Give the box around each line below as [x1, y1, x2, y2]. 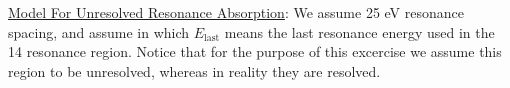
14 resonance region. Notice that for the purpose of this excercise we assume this [8, 41, 502, 62]
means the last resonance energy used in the [224, 21, 495, 42]
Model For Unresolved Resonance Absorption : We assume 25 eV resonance [8, 2, 464, 22]
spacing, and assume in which [8, 21, 190, 42]
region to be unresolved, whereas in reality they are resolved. [8, 60, 381, 81]
